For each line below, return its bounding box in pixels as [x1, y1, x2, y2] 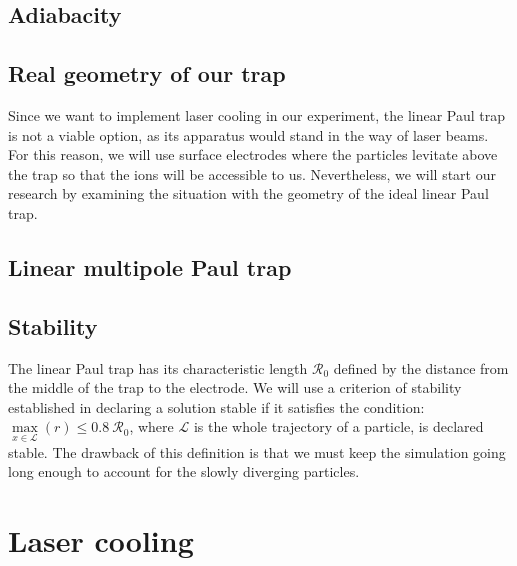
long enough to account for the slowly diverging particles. [8, 461, 360, 482]
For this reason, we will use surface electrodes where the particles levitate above [8, 144, 498, 165]
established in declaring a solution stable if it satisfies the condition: [8, 396, 425, 417]
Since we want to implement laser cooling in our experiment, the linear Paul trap [8, 104, 506, 125]
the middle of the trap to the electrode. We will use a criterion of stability [8, 377, 462, 398]
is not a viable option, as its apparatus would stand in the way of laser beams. [8, 124, 489, 145]
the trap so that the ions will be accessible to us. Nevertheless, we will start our [8, 163, 496, 184]
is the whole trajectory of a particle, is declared [193, 416, 484, 437]
